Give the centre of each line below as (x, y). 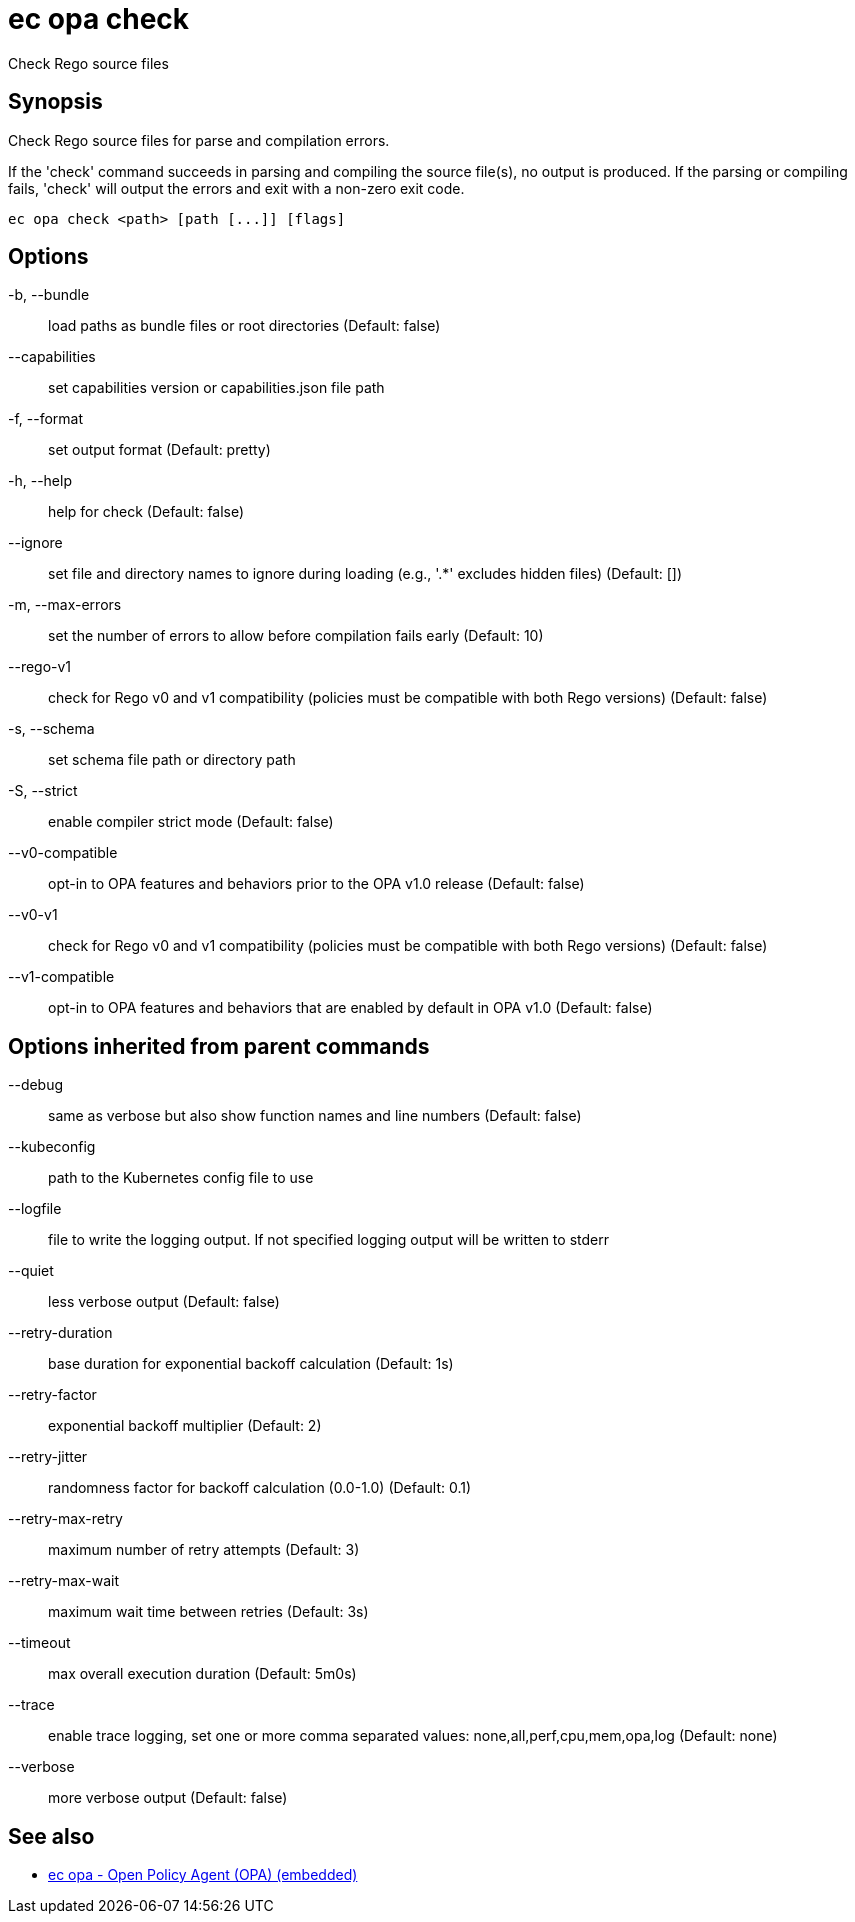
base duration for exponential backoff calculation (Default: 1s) (251, 1364)
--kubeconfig (52, 1147)
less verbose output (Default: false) (164, 1302)
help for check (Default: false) (146, 512)
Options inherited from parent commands (219, 1046)
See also (51, 1836)
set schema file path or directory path (172, 760)
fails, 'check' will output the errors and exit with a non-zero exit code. (236, 188)
